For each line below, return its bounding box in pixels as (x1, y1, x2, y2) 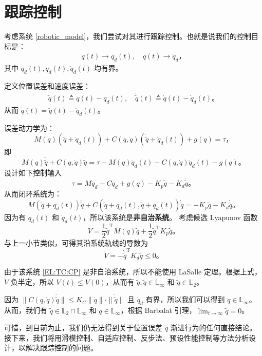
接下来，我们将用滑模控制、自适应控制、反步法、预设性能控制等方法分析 (4, 332, 249, 343)
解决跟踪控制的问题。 (25, 342, 98, 353)
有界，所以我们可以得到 (145, 294, 225, 305)
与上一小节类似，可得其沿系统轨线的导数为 (4, 238, 148, 248)
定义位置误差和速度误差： (4, 80, 90, 91)
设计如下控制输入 (4, 167, 62, 178)
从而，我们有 (4, 305, 47, 315)
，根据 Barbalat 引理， (120, 305, 196, 315)
